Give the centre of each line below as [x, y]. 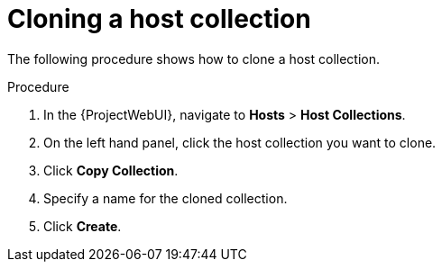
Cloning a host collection [159, 19]
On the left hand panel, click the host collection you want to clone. [240, 142]
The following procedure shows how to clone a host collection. [194, 58]
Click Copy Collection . [111, 170]
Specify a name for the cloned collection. [166, 198]
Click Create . [83, 226]
